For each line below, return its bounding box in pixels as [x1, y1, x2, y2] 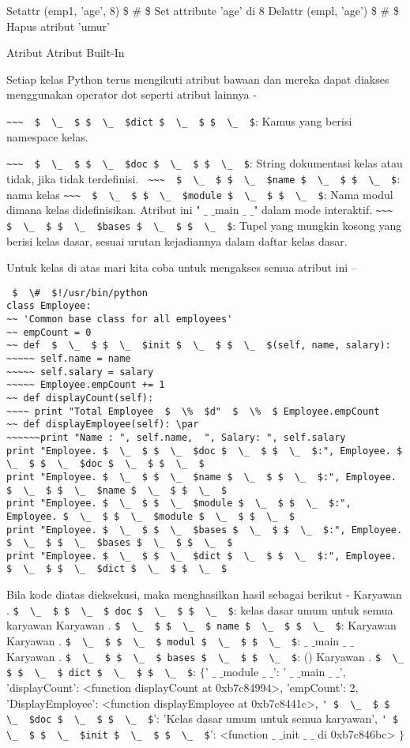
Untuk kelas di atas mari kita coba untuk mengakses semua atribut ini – [6, 259, 357, 276]
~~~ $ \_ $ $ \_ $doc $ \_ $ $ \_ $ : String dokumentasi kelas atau [6, 155, 403, 171]
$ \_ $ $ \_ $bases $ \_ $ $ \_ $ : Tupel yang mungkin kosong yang [6, 216, 402, 233]
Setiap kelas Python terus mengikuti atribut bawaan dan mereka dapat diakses [6, 70, 389, 87]
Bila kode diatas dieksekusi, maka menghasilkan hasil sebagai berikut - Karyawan [6, 586, 402, 603]
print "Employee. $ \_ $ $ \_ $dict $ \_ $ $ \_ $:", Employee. [6, 550, 397, 562]
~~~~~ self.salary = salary [6, 366, 154, 378]
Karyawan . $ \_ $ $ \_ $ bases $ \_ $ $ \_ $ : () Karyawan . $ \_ [6, 648, 404, 664]
